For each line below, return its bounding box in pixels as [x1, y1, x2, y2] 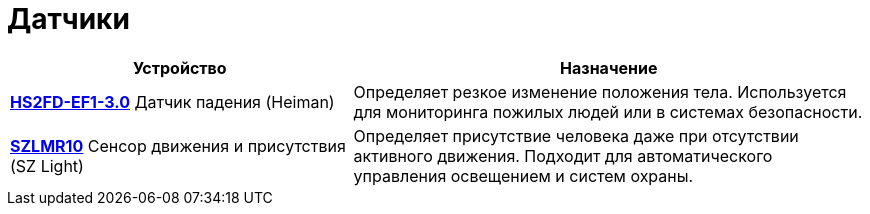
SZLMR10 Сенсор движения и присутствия [10, 135, 346, 156]
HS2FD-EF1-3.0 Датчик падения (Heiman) [10, 91, 335, 112]
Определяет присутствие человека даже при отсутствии [353, 125, 799, 146]
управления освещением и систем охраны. [353, 165, 694, 186]
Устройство [132, 57, 227, 78]
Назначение [560, 57, 658, 78]
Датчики [7, 2, 130, 36]
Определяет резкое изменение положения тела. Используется [353, 81, 847, 102]
